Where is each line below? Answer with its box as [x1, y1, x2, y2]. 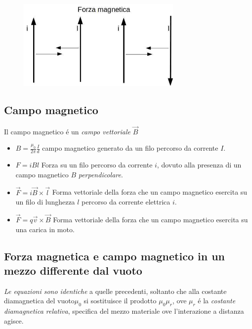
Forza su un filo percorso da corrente [41, 160, 153, 170]
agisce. [4, 315, 24, 326]
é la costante [198, 295, 236, 306]
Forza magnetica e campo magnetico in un [4, 248, 225, 263]
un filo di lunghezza [15, 197, 75, 207]
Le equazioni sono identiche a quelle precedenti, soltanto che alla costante [4, 286, 227, 296]
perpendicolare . [78, 169, 123, 179]
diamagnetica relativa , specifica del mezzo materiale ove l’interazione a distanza [4, 306, 244, 316]
